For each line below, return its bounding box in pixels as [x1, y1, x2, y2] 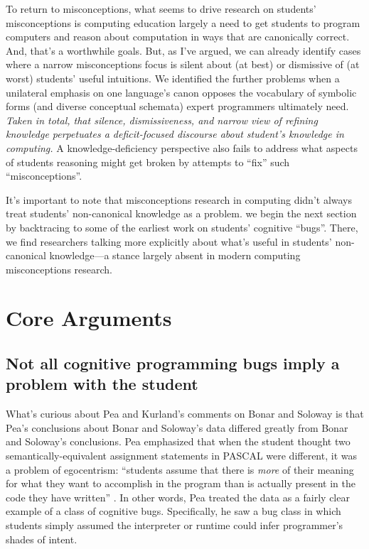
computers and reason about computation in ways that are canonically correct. [6, 29, 350, 44]
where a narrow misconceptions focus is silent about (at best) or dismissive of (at [6, 57, 360, 72]
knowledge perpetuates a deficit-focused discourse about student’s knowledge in [6, 126, 344, 141]
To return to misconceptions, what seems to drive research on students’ [6, 1, 316, 16]
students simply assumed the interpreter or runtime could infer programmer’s [6, 518, 343, 532]
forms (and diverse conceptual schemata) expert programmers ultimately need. [6, 99, 349, 114]
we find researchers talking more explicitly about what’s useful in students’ [6, 234, 332, 249]
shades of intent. [6, 531, 77, 546]
